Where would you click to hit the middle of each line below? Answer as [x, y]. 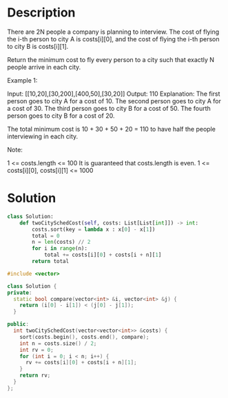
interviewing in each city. [43, 136]
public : [18, 324]
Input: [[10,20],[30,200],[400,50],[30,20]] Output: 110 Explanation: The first [114, 94]
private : [20, 293]
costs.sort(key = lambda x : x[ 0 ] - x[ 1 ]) [94, 229]
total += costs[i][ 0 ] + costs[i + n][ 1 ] [103, 255]
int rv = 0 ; [37, 350]
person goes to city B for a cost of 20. [61, 116]
